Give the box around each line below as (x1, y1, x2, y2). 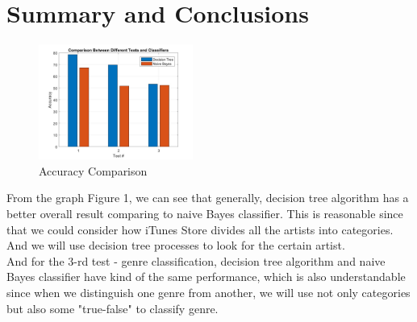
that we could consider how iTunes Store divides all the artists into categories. (6, 221, 394, 237)
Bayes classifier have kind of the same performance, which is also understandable (6, 268, 406, 285)
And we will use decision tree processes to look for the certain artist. (6, 237, 345, 254)
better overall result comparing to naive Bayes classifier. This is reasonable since (6, 205, 403, 221)
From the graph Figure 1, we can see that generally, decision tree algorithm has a (6, 189, 409, 206)
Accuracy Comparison (39, 162, 148, 179)
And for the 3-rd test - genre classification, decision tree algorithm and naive (6, 252, 386, 269)
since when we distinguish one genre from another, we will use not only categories (6, 283, 411, 300)
